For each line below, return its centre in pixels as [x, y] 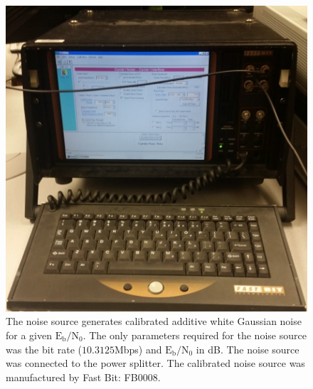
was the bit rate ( [44, 349]
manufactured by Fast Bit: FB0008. [83, 377]
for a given [29, 335]
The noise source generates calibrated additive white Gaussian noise [154, 321]
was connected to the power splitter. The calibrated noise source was [155, 363]
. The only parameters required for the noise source [195, 335]
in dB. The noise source [248, 349]
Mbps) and [138, 349]
